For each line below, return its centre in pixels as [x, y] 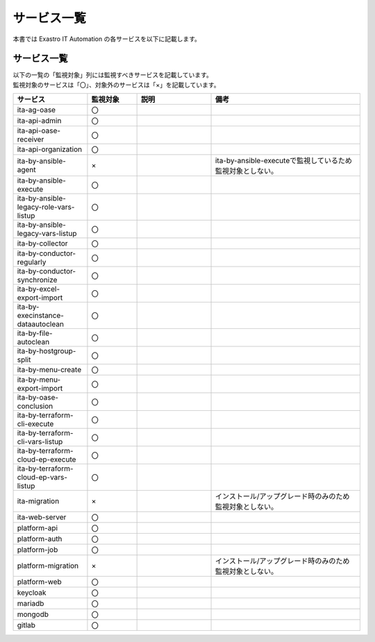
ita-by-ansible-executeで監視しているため [284, 161]
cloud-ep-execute [47, 459]
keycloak [32, 593]
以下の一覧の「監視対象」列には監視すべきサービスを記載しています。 [113, 75]
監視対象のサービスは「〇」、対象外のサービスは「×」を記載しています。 [116, 85]
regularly [32, 262]
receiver [31, 140]
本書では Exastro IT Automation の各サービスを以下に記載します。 [107, 39]
